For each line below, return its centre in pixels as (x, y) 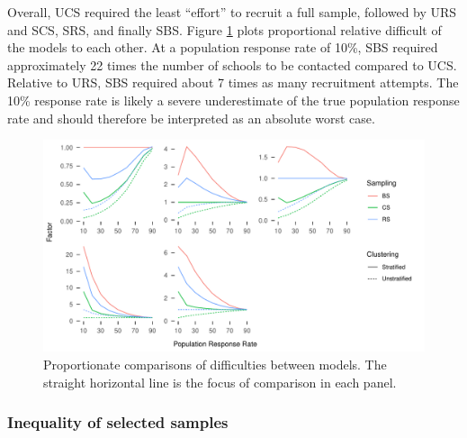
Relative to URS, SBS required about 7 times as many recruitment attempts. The (233, 82)
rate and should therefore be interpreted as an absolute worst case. (191, 118)
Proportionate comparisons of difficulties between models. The (215, 364)
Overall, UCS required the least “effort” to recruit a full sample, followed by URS (232, 12)
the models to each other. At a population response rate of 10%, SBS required (223, 47)
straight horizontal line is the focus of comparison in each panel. (220, 382)
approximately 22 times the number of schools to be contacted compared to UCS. (232, 64)
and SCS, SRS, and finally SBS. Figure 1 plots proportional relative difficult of (225, 29)
